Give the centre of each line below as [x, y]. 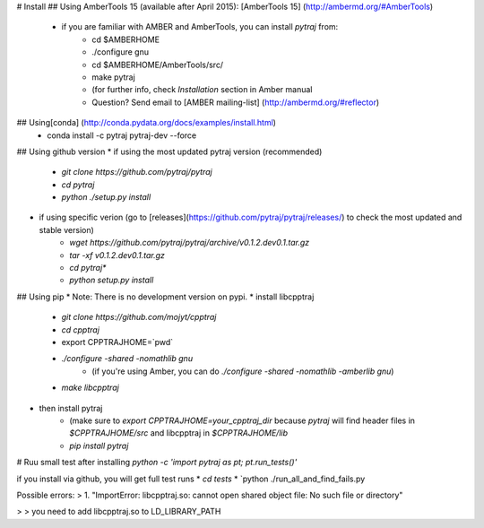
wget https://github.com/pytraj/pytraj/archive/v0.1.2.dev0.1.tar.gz [189, 243]
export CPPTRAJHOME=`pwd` [117, 342]
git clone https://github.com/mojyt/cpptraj [139, 317]
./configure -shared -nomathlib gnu [127, 359]
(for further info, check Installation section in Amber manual [202, 90]
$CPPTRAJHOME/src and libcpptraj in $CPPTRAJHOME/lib [179, 433]
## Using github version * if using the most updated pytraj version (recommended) [169, 151]
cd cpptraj [81, 329]
